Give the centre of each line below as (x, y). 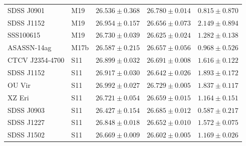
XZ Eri (18, 97)
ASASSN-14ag (30, 47)
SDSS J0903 (26, 110)
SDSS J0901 (26, 10)
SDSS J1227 (26, 122)
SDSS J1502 (26, 135)
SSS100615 (24, 35)
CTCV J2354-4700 (36, 60)
